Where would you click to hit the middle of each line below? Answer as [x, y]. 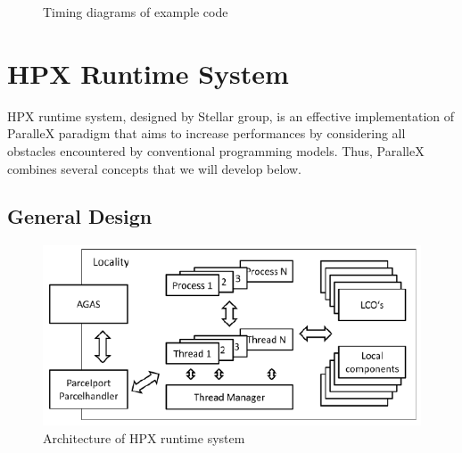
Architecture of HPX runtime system [144, 437]
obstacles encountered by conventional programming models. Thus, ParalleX [216, 150]
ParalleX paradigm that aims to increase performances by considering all [206, 133]
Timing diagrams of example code [136, 12]
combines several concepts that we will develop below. [154, 168]
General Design [80, 216]
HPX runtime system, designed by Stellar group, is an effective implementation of [231, 115]
